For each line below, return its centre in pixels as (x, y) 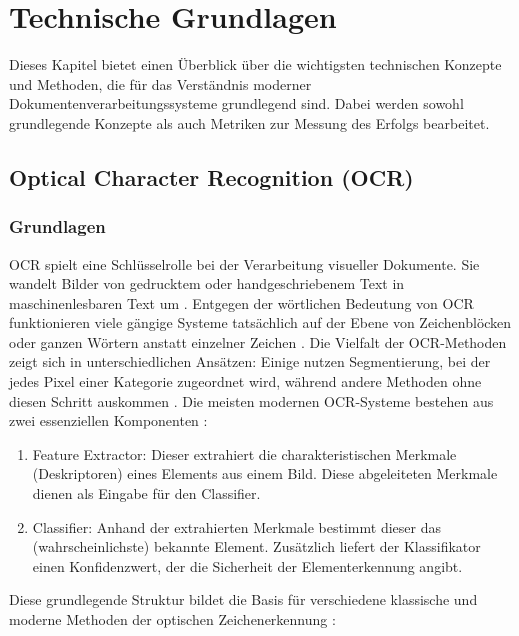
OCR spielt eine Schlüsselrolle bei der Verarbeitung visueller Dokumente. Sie (244, 263)
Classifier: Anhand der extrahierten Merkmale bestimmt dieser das (236, 526)
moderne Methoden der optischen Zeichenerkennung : (172, 619)
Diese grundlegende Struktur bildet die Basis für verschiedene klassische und (243, 599)
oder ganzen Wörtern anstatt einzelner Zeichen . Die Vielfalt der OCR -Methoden (258, 341)
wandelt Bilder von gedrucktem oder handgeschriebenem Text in (207, 283)
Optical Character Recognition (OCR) (211, 176)
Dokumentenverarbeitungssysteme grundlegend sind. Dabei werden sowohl (236, 103)
